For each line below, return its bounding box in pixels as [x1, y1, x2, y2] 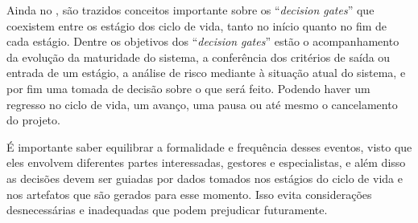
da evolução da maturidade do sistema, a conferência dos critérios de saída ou [6, 48, 391, 65]
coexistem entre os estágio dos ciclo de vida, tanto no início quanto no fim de [6, 17, 387, 34]
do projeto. [6, 111, 60, 128]
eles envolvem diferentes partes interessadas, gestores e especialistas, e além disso [6, 154, 406, 171]
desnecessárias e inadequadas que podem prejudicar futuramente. [6, 201, 328, 218]
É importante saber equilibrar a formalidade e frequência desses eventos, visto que [6, 138, 412, 155]
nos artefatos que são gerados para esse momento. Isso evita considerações [6, 185, 372, 202]
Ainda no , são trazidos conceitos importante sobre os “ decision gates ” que [6, 2, 375, 18]
